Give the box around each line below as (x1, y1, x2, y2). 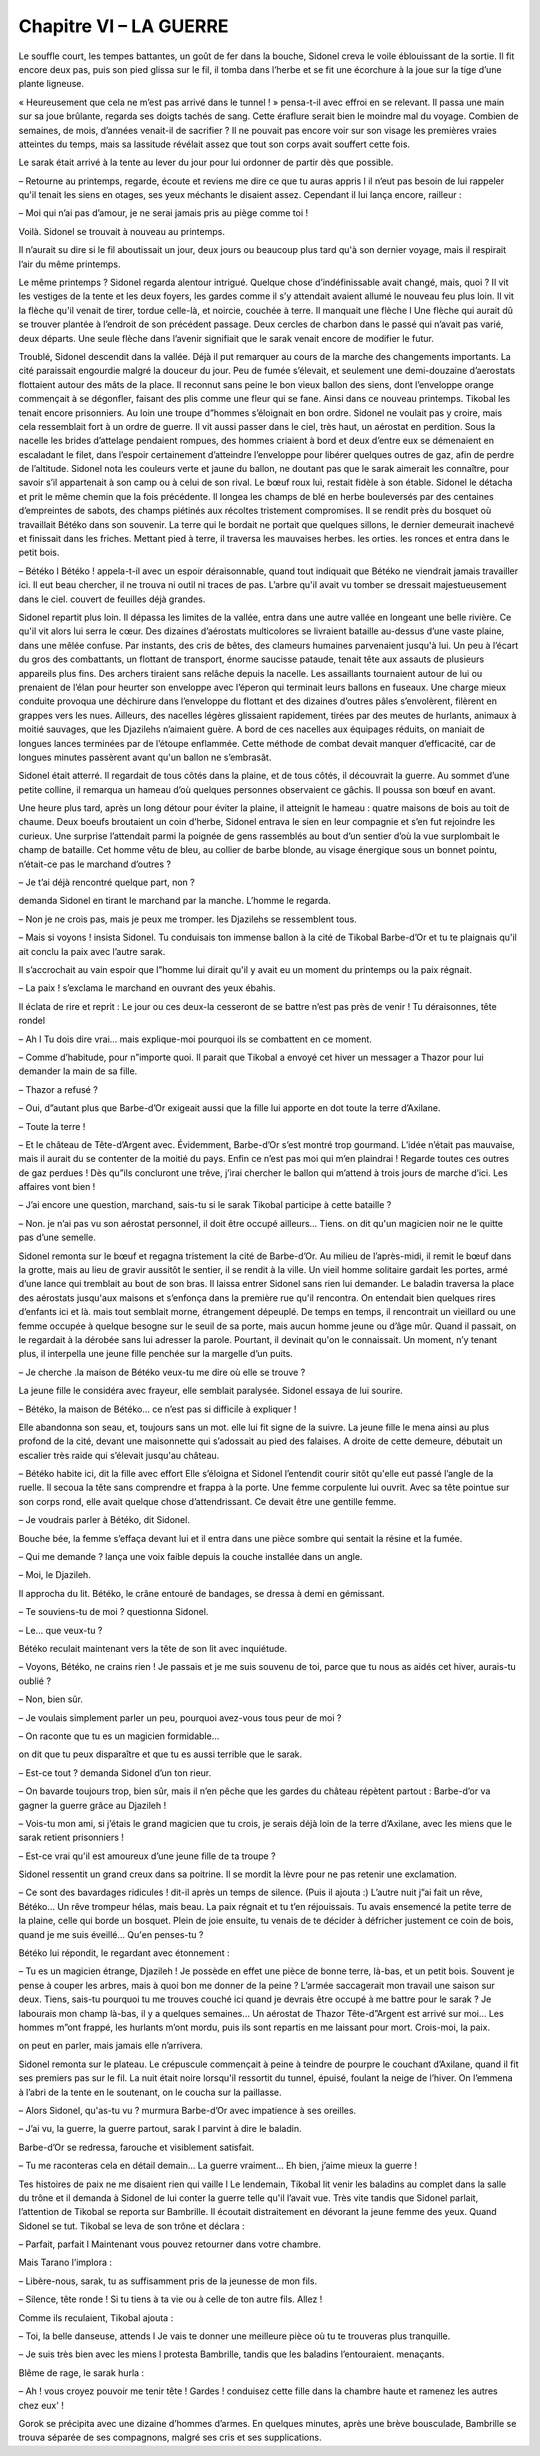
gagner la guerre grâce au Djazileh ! (18, 1799, 167, 1811)
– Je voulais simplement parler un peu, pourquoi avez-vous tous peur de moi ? (18, 1711, 342, 1724)
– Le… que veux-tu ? (18, 1624, 103, 1636)
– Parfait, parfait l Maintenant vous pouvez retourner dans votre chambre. (18, 2238, 322, 2250)
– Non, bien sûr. (18, 1693, 84, 1705)
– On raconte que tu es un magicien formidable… (18, 1730, 220, 1742)
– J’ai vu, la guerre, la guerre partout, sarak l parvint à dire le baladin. (18, 2123, 302, 2135)
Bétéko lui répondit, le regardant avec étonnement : (18, 1947, 230, 1959)
